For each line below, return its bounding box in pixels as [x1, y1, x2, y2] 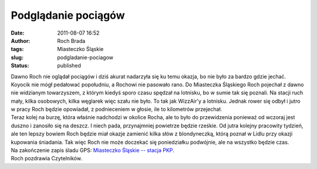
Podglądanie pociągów [11, 9, 125, 22]
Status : [11, 62, 29, 69]
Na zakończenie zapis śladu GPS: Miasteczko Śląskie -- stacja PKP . [11, 147, 174, 154]
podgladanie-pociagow [57, 53, 114, 61]
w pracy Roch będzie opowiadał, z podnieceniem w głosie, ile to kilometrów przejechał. [11, 106, 222, 113]
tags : [11, 46, 24, 53]
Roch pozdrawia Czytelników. [11, 155, 82, 162]
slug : [11, 53, 23, 61]
